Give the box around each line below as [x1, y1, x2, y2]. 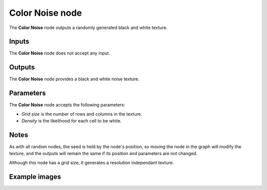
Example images [9, 172, 61, 181]
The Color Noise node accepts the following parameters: [9, 102, 126, 108]
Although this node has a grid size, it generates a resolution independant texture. [9, 159, 174, 165]
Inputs [9, 37, 30, 46]
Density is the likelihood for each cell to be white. [21, 118, 122, 124]
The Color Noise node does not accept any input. [9, 50, 110, 56]
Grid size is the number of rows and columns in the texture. [21, 111, 142, 117]
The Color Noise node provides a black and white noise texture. [9, 76, 139, 82]
